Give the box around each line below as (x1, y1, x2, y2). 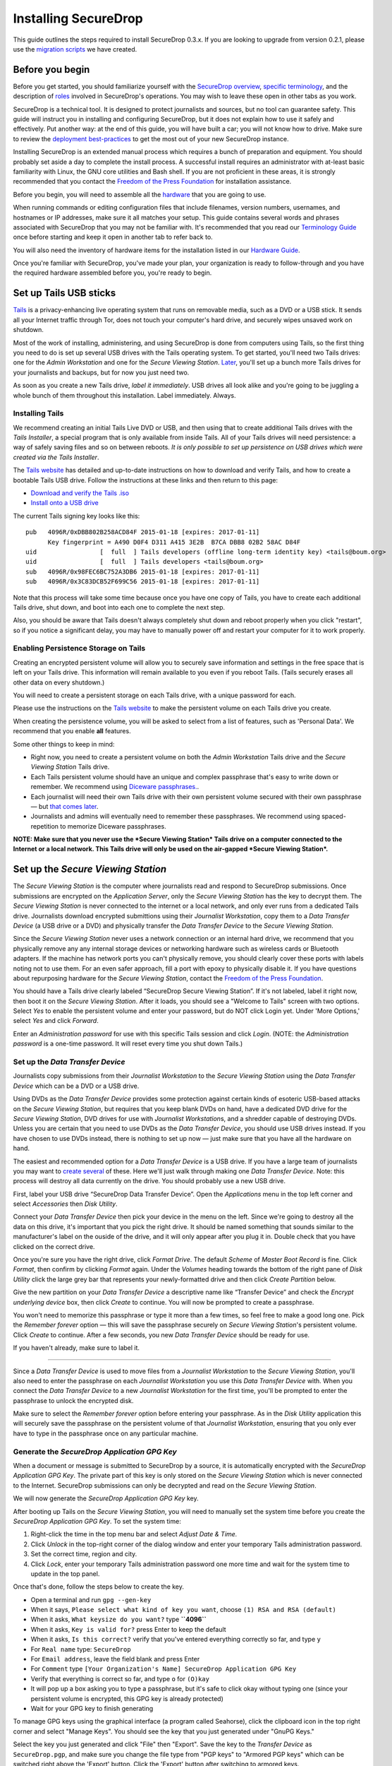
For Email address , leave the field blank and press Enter (30, 1655, 200, 1664)
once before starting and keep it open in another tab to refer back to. (13, 233, 213, 242)
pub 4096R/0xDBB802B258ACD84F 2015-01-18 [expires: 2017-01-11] (25, 528, 260, 536)
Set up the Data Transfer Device (13, 1057, 125, 1067)
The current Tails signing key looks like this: (13, 511, 140, 520)
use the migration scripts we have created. (13, 45, 137, 53)
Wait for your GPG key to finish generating (30, 1705, 154, 1712)
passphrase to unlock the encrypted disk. (13, 1396, 134, 1405)
